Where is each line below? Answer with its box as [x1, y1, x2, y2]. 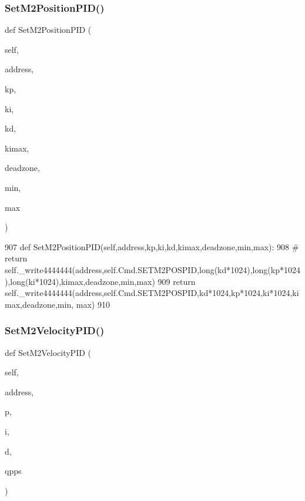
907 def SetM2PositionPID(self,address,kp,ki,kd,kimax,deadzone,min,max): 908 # [5, 240, 299, 253]
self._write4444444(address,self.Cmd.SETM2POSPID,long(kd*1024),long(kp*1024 [5, 263, 300, 275]
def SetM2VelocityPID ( [5, 346, 92, 358]
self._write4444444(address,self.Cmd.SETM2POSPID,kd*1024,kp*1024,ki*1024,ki [5, 287, 299, 299]
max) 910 [76, 298, 110, 310]
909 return [157, 275, 196, 287]
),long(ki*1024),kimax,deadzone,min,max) [5, 275, 155, 287]
